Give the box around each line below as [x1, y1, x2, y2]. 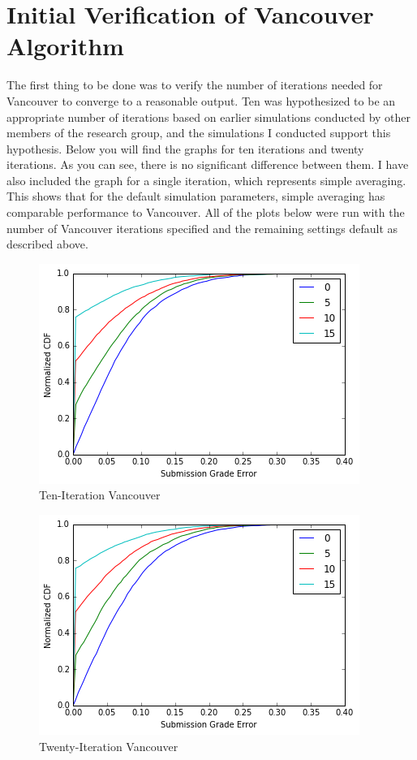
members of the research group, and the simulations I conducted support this [6, 124, 391, 141]
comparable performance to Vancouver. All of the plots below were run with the [6, 204, 405, 221]
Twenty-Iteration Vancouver [39, 737, 178, 754]
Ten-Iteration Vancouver [39, 486, 161, 503]
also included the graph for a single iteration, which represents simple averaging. [6, 171, 406, 188]
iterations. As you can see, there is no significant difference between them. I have [6, 156, 409, 173]
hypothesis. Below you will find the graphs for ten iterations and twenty [6, 140, 364, 157]
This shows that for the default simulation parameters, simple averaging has [6, 188, 385, 205]
